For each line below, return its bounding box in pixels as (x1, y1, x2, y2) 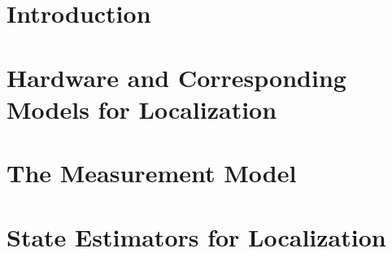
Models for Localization (7, 92, 277, 125)
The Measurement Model (7, 156, 297, 190)
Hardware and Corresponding (7, 60, 346, 94)
